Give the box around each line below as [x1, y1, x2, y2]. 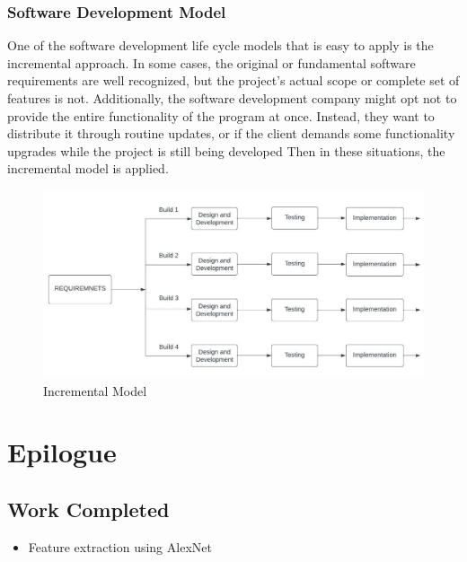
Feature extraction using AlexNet [28, 537, 212, 556]
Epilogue [7, 434, 117, 470]
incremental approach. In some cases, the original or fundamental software [7, 53, 416, 72]
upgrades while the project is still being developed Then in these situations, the [7, 141, 445, 160]
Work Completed [7, 496, 170, 523]
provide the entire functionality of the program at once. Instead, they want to [7, 106, 435, 125]
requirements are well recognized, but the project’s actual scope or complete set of [7, 71, 460, 90]
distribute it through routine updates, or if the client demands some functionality [7, 124, 455, 143]
